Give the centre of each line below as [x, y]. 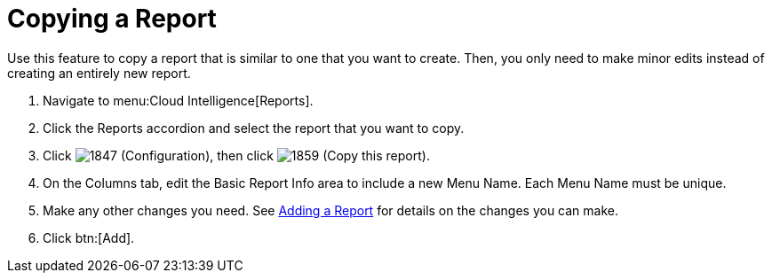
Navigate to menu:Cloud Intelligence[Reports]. [178, 100]
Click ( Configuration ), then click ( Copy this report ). [236, 155]
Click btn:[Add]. [89, 237]
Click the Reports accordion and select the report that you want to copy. [254, 128]
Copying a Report [112, 19]
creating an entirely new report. [99, 73]
